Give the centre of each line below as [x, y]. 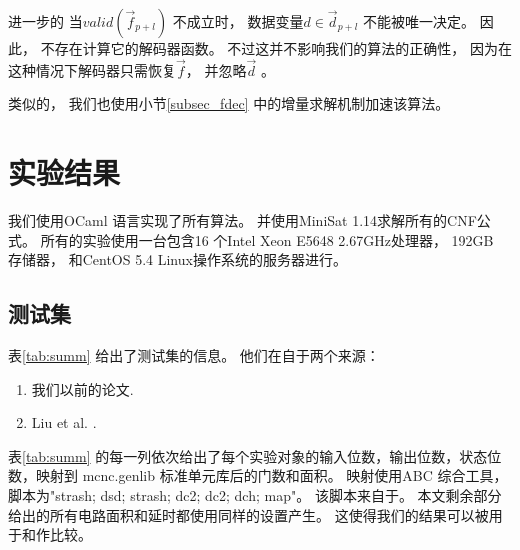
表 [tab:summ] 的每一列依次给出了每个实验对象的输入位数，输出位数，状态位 [255, 455]
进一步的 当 [45, 21]
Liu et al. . [64, 422]
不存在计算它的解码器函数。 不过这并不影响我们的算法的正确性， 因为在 [276, 48]
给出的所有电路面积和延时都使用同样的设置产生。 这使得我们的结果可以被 [248, 514]
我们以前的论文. [82, 388]
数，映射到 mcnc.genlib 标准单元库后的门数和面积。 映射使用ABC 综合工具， [258, 475]
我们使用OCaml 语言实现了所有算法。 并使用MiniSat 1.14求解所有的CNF [242, 220]
